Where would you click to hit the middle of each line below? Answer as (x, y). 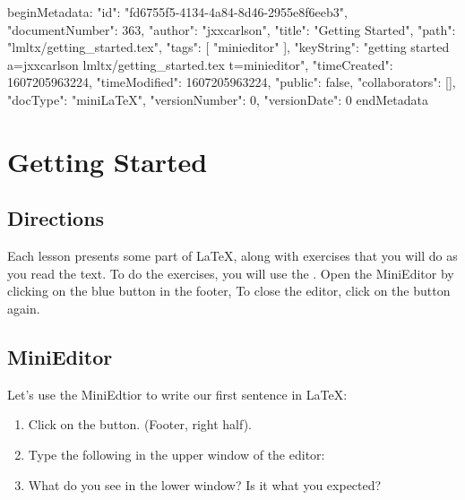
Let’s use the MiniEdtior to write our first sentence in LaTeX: (177, 394)
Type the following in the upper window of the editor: (177, 454)
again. (24, 308)
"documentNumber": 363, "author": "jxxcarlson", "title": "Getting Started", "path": (232, 29)
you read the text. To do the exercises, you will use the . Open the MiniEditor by (231, 273)
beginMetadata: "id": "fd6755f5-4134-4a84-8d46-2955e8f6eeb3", (177, 12)
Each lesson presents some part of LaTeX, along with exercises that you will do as (232, 256)
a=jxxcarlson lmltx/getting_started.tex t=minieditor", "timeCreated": (200, 64)
